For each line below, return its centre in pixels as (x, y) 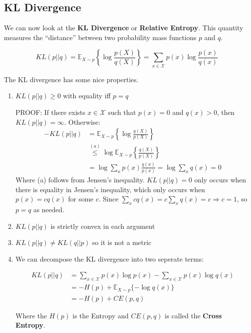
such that (122, 112)
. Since (109, 199)
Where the (31, 315)
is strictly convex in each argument (103, 226)
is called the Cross (193, 315)
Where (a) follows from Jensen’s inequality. (80, 180)
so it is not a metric (122, 242)
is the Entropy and (101, 315)
